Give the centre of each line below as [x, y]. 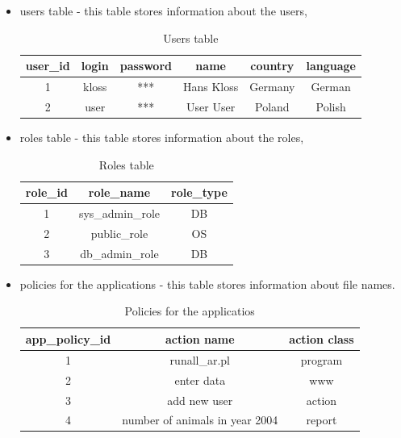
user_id [48, 66]
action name [200, 338]
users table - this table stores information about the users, [163, 10]
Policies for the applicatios [190, 311]
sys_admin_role [119, 213]
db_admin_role [119, 253]
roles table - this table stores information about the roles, [162, 137]
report [322, 420]
